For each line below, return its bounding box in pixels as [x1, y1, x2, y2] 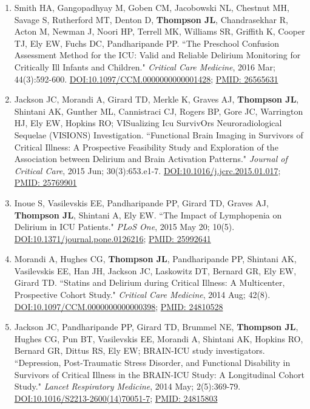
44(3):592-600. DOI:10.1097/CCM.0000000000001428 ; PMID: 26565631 [14, 72, 278, 85]
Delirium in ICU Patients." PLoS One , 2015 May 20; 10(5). [14, 220, 235, 233]
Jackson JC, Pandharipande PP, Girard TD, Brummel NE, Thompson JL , [14, 320, 298, 333]
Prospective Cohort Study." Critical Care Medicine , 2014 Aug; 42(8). [14, 288, 271, 301]
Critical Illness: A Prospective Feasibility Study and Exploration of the [14, 140, 278, 153]
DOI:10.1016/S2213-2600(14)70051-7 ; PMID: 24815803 [14, 391, 218, 404]
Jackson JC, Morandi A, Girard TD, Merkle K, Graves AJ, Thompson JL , [14, 93, 299, 106]
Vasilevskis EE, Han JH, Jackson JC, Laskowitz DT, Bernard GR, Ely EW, [14, 264, 297, 277]
